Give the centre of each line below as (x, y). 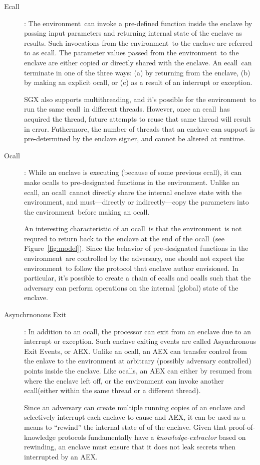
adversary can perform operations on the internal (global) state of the (131, 287)
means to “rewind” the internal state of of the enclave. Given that (125, 427)
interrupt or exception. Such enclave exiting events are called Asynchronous (140, 341)
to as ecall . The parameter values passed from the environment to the (132, 53)
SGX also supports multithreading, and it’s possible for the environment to (140, 99)
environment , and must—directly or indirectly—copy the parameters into (137, 202)
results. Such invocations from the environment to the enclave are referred (138, 42)
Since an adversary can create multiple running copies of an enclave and (135, 407)
